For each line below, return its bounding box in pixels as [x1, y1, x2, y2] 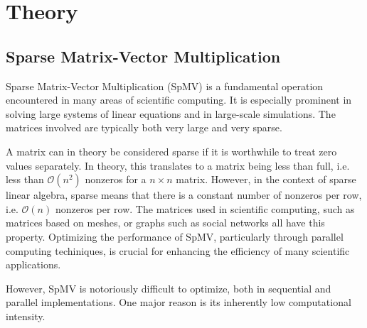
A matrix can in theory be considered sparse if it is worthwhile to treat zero [6, 143, 337, 158]
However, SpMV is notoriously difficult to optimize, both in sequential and [6, 280, 331, 295]
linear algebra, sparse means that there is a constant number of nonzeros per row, [6, 187, 362, 202]
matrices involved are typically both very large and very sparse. [6, 120, 282, 135]
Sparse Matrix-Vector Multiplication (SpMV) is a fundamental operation [6, 78, 324, 93]
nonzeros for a [85, 172, 147, 187]
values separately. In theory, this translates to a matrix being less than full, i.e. [6, 158, 350, 173]
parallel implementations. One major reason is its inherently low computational [6, 295, 351, 310]
